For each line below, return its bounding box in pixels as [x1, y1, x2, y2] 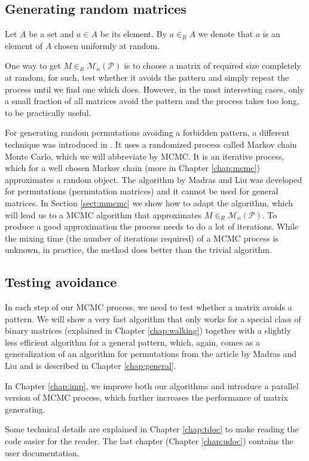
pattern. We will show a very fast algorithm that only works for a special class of [5, 312, 301, 325]
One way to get [5, 59, 61, 72]
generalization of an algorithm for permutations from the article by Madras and [5, 347, 297, 360]
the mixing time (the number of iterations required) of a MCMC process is [5, 231, 279, 244]
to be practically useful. [5, 106, 91, 118]
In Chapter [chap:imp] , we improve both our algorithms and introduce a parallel [5, 379, 299, 392]
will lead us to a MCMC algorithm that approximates [5, 208, 202, 221]
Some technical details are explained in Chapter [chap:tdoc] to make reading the [5, 423, 299, 435]
